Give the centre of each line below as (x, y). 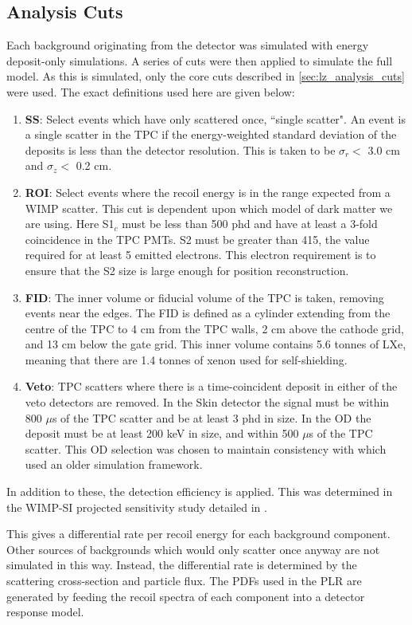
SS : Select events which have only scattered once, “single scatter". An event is (215, 118)
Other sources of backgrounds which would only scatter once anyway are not (193, 549)
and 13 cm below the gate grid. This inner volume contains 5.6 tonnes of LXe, (216, 344)
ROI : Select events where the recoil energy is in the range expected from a (208, 192)
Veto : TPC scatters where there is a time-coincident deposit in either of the (211, 386)
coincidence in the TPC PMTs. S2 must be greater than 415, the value (197, 239)
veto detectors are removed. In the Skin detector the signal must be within (207, 402)
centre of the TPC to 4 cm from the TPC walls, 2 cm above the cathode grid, (214, 328)
